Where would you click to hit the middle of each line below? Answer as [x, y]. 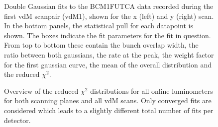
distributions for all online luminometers [152, 91]
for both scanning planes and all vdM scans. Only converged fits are [108, 100]
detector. [17, 120]
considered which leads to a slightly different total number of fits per [109, 110]
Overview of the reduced [41, 91]
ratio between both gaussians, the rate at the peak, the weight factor [109, 54]
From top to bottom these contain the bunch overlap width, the [101, 45]
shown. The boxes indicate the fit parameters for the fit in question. [108, 35]
